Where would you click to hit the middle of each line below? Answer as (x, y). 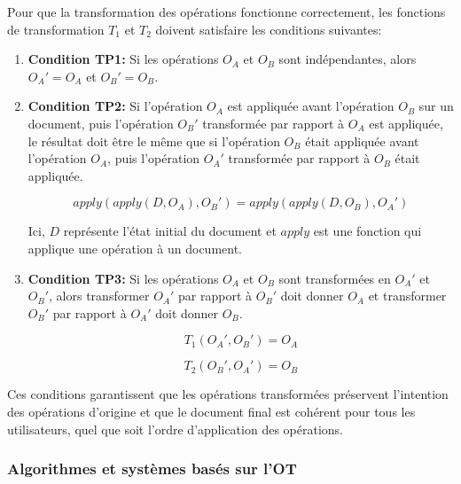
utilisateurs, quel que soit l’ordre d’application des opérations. (175, 429)
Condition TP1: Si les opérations (123, 59)
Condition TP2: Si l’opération (115, 106)
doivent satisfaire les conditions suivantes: (269, 29)
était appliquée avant (362, 141)
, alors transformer (99, 296)
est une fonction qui (367, 231)
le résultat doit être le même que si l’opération (154, 141)
